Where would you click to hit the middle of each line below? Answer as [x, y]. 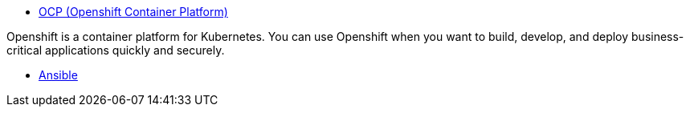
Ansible [58, 75]
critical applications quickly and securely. [116, 50]
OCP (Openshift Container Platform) [133, 12]
